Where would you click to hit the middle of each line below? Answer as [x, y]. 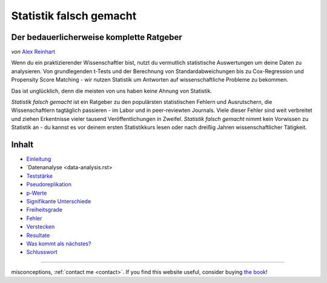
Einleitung [39, 159]
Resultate [38, 235]
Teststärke [39, 176]
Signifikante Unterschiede [59, 201]
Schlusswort [42, 252]
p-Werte [37, 193]
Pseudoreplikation [49, 184]
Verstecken [41, 227]
